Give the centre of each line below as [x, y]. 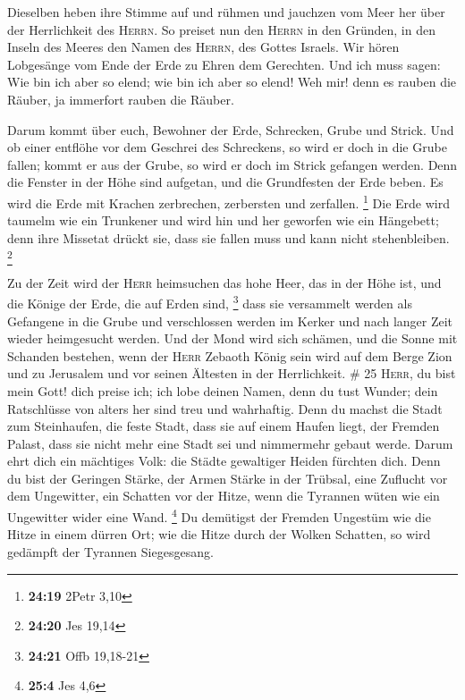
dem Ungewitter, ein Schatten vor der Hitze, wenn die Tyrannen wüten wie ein [224, 496]
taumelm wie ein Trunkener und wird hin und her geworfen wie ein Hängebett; [223, 220]
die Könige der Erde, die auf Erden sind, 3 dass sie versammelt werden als [210, 302]
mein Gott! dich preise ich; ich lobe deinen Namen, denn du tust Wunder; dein [223, 390]
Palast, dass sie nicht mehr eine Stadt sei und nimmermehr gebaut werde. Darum [230, 443]
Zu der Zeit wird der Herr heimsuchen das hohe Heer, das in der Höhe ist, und [224, 282]
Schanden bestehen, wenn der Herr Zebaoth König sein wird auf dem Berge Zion [230, 355]
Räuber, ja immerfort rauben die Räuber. [121, 99]
